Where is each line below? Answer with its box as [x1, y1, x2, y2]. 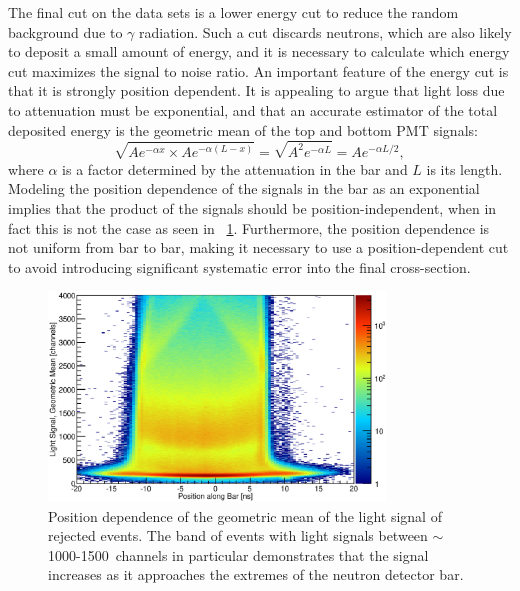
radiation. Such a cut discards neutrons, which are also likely [138, 21, 512, 42]
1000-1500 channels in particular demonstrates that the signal [48, 544, 429, 565]
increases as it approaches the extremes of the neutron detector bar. [48, 564, 464, 585]
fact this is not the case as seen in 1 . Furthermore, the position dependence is [8, 217, 490, 238]
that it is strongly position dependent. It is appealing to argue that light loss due [8, 80, 505, 101]
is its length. [426, 158, 503, 179]
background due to [8, 21, 123, 42]
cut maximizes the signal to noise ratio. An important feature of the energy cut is [8, 60, 509, 81]
